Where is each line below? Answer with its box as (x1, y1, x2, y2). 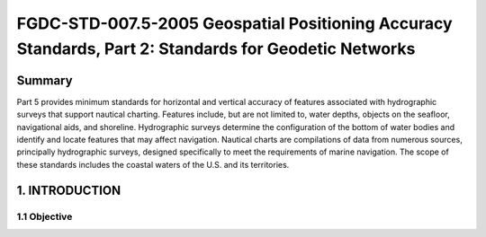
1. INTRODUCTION (16, 182, 121, 197)
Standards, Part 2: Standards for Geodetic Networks (16, 39, 416, 58)
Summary (16, 73, 73, 88)
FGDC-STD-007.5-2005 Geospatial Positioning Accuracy (16, 13, 454, 33)
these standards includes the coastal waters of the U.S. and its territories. (16, 159, 290, 170)
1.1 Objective (16, 210, 73, 223)
